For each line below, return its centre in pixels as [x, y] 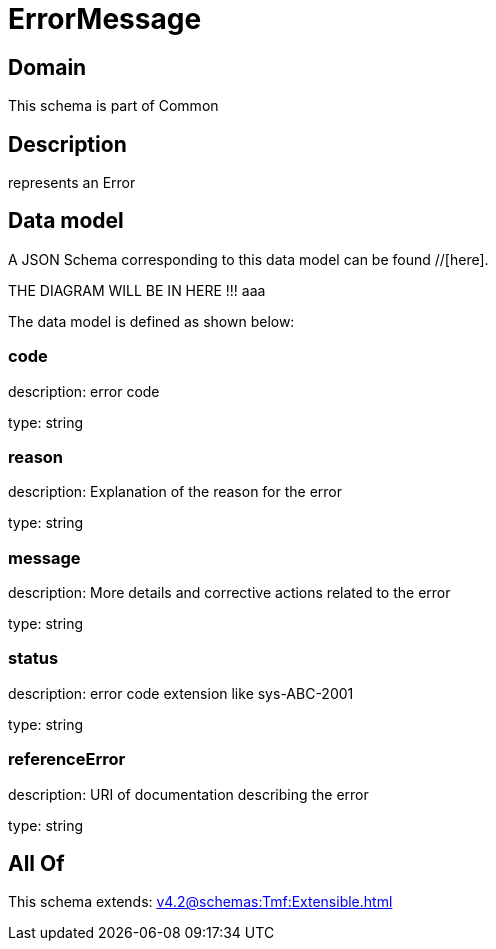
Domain [47, 67]
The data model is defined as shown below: [151, 321]
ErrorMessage [105, 19]
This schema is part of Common [113, 106]
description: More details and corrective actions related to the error [229, 593]
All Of [36, 864]
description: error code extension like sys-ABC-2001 [181, 693]
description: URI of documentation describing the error [188, 794]
